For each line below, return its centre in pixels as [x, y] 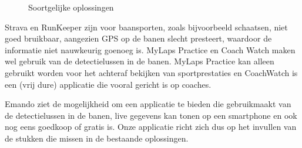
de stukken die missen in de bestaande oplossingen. [97, 138]
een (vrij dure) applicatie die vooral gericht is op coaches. [108, 84]
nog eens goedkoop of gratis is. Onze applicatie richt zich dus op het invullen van [151, 127]
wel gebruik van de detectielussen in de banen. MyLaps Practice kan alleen [140, 61]
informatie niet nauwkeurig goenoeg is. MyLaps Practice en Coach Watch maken [150, 49]
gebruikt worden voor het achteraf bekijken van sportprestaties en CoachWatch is [151, 72]
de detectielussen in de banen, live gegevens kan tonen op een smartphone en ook [151, 115]
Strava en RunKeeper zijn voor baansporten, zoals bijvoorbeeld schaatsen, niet [146, 27]
